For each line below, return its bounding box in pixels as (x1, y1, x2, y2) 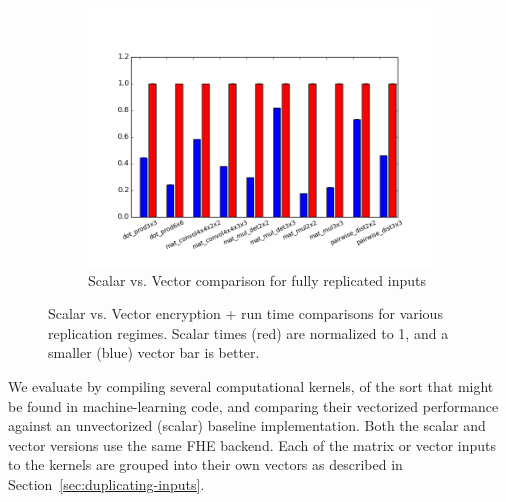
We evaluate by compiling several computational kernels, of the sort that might (8, 375, 494, 396)
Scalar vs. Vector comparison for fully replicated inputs (88, 269, 427, 290)
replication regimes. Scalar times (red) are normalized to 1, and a (48, 322, 449, 343)
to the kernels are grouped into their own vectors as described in (8, 454, 403, 475)
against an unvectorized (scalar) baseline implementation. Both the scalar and (8, 415, 486, 436)
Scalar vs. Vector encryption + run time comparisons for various (48, 303, 443, 324)
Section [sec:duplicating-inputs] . (8, 473, 205, 494)
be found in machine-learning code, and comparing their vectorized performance (8, 395, 499, 416)
